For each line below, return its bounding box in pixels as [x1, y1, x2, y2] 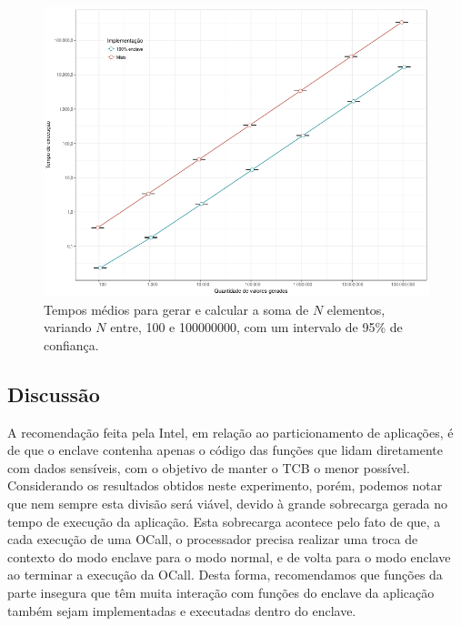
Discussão [7, 379, 100, 408]
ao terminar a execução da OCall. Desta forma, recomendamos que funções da [7, 565, 443, 584]
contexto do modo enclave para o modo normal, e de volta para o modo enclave [7, 547, 451, 566]
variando [44, 318, 92, 337]
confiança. [44, 335, 99, 354]
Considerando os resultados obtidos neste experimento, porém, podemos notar [7, 476, 443, 495]
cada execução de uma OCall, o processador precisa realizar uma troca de [7, 530, 418, 549]
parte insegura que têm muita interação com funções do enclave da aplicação [7, 582, 435, 601]
